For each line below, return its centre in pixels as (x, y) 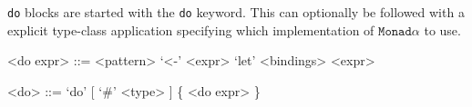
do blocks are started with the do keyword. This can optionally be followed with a (236, 12)
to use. (442, 29)
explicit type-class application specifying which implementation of (191, 29)
